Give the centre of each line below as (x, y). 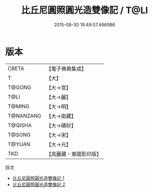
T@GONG (19, 87)
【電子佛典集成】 (66, 69)
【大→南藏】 (61, 116)
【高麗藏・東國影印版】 (74, 154)
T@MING (19, 106)
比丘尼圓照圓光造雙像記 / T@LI (85, 10)
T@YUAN (19, 144)
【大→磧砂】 (61, 125)
